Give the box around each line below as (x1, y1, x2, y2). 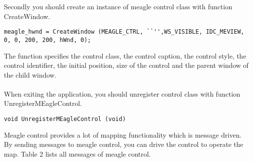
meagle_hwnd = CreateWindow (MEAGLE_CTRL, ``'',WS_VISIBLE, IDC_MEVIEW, (4, 28, 244, 36)
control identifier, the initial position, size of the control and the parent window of (4, 60, 249, 70)
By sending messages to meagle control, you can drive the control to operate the (4, 139, 243, 149)
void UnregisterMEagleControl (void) (4, 116, 126, 123)
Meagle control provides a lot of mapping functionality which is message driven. (4, 129, 242, 140)
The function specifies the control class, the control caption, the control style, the (4, 50, 246, 61)
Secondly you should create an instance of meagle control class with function (4, 1, 233, 11)
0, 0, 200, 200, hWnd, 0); (4, 36, 91, 43)
